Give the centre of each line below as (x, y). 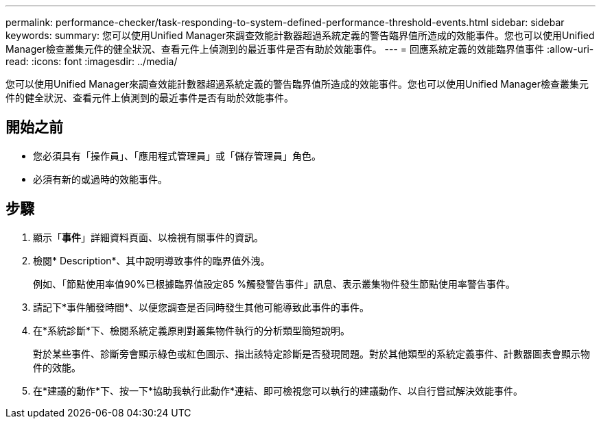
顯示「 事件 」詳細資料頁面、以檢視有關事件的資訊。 (148, 237)
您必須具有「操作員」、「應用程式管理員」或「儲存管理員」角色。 (177, 155)
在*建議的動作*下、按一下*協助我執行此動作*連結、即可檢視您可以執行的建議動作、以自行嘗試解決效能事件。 (278, 390)
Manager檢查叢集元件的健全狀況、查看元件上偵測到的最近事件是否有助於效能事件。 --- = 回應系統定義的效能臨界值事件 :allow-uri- (300, 49)
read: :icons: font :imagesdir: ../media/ (92, 61)
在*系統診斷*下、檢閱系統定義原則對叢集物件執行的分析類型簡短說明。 (192, 330)
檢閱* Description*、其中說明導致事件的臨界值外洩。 (152, 260)
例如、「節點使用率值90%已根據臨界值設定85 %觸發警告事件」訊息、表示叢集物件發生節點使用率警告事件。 (274, 284)
